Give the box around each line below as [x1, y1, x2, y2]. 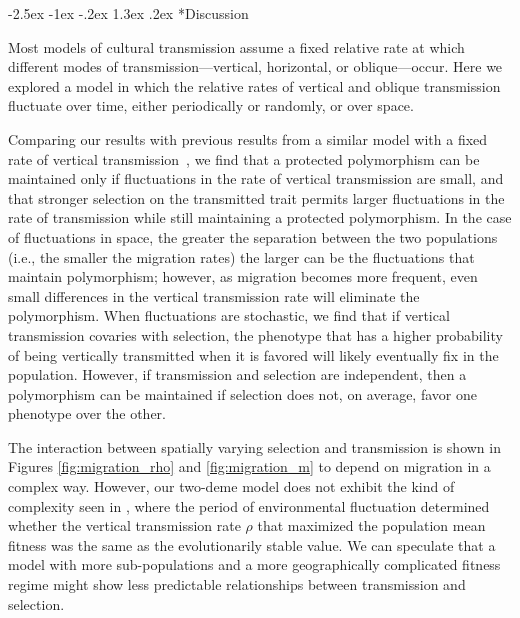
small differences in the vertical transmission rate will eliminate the [8, 285, 420, 306]
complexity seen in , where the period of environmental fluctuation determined [8, 495, 490, 516]
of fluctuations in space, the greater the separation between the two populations [8, 226, 498, 247]
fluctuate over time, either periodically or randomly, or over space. [8, 95, 414, 116]
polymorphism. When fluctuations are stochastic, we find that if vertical [8, 305, 450, 326]
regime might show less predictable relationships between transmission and [8, 574, 466, 595]
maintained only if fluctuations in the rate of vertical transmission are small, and [8, 168, 504, 189]
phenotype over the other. [8, 403, 166, 424]
